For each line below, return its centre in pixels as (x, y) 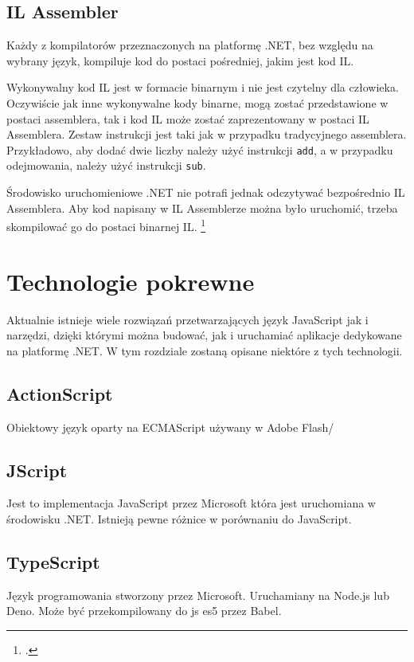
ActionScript (60, 393)
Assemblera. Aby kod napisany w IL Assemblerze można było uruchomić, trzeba (202, 208)
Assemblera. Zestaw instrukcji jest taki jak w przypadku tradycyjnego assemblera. (207, 134)
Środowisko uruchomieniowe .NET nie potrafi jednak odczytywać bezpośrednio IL (206, 192)
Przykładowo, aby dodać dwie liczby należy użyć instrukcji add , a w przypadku (200, 149)
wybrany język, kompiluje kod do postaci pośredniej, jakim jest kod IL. (180, 60)
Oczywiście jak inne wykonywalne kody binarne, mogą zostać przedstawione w (197, 102)
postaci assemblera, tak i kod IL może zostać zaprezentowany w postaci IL (188, 118)
